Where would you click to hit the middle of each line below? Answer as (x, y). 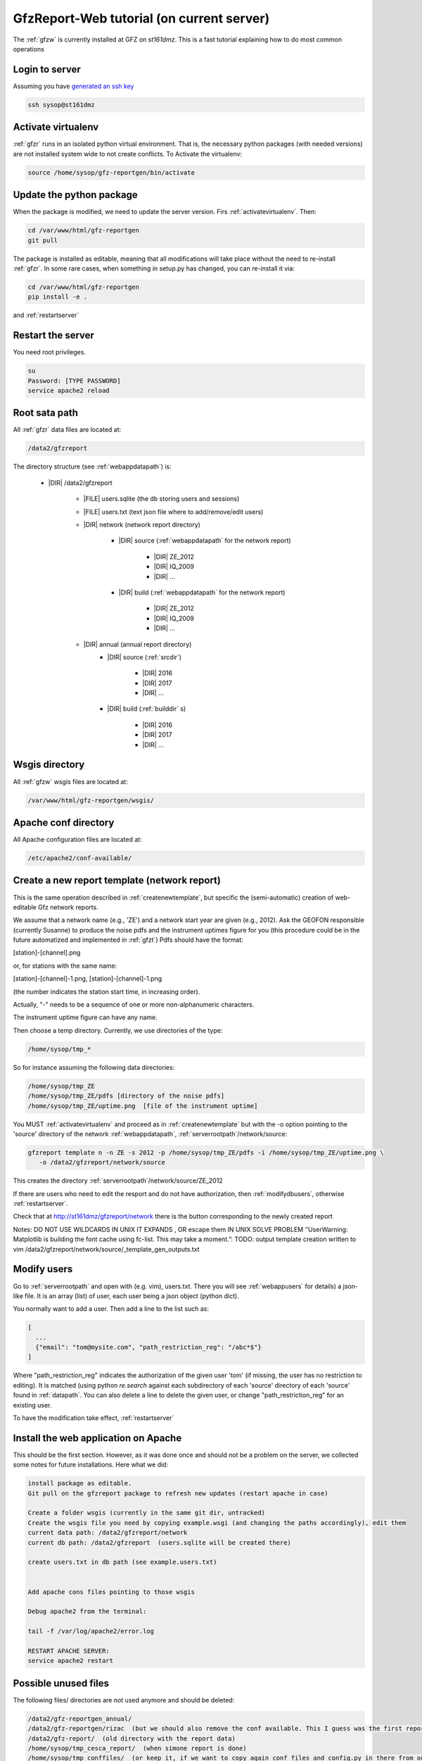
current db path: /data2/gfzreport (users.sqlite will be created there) (160, 1542)
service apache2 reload (69, 390)
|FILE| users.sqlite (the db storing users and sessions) (161, 499)
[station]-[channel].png (47, 953)
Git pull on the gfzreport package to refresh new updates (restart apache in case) (178, 1493)
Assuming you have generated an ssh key (73, 86)
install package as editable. (80, 1483)
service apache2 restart (71, 1661)
